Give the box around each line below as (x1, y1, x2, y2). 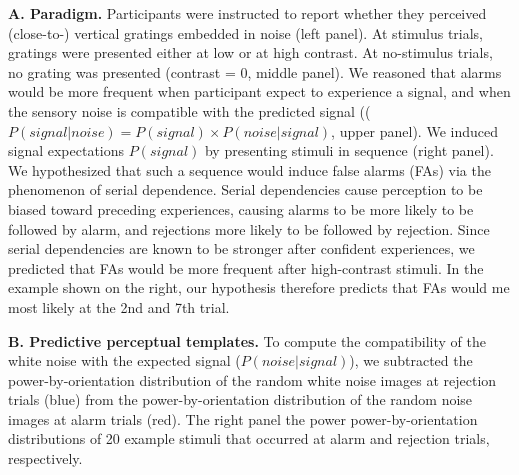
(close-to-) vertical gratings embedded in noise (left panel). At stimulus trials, (8, 22, 484, 43)
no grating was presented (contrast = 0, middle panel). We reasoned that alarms (8, 61, 502, 82)
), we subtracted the (349, 350, 473, 371)
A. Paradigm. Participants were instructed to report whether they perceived (8, 3, 487, 23)
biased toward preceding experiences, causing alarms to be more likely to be (8, 198, 474, 219)
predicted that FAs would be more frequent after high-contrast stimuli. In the (8, 257, 484, 278)
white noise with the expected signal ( (8, 350, 241, 371)
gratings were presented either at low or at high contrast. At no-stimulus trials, (8, 42, 493, 63)
